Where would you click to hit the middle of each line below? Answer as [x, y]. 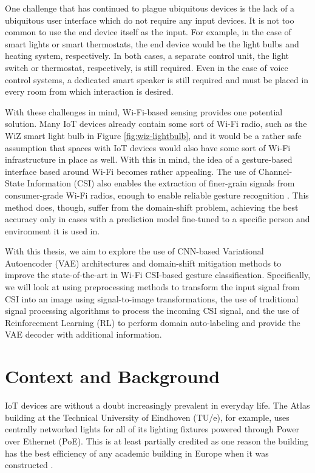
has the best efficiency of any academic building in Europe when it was [137, 453]
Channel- [275, 171]
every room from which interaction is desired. [89, 91]
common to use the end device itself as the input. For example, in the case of [148, 32]
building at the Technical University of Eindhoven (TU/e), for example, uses [147, 417]
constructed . [29, 465]
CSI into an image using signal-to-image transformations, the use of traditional [152, 298]
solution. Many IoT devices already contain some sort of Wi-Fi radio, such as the [156, 124]
